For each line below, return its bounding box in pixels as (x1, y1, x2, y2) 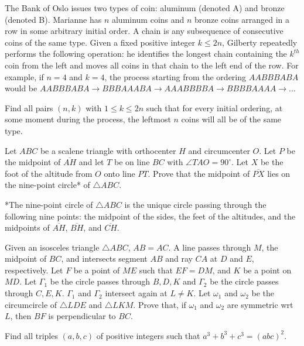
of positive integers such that (96, 329, 200, 341)
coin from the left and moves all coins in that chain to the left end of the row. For (5, 59, 299, 71)
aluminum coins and (111, 13, 185, 25)
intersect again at (105, 287, 168, 299)
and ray (165, 252, 193, 265)
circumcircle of (5, 298, 57, 310)
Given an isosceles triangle (5, 241, 100, 253)
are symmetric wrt (227, 298, 293, 310)
